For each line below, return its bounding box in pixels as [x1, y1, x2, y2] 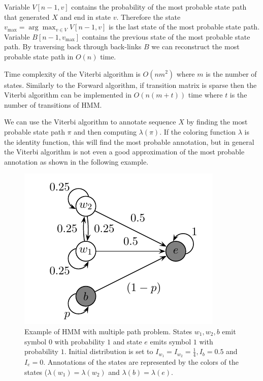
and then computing [74, 126, 137, 137]
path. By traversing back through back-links [4, 41, 142, 52]
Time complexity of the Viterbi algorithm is [4, 68, 141, 79]
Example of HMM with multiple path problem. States [24, 326, 192, 336]
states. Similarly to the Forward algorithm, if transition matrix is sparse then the [4, 79, 257, 90]
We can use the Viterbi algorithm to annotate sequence [4, 116, 176, 127]
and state [113, 336, 142, 346]
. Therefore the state [116, 11, 181, 22]
